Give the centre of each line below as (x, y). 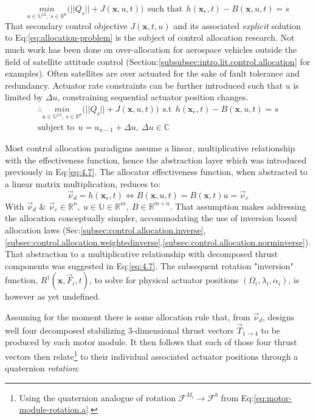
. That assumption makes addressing (238, 206)
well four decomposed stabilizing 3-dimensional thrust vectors (119, 330)
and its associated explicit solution (237, 25)
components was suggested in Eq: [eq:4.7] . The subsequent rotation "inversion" (149, 265)
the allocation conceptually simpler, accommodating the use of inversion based (151, 218)
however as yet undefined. (53, 296)
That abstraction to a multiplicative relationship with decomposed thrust (142, 254)
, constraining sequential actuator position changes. (153, 97)
